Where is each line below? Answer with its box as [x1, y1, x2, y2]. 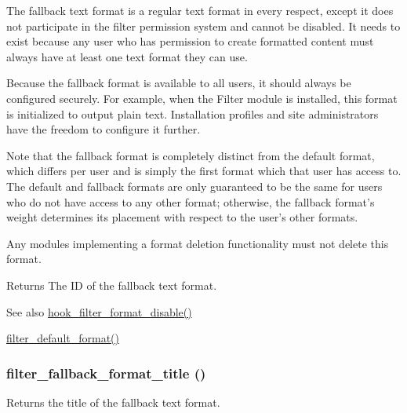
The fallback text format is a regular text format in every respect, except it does [6, 2, 394, 18]
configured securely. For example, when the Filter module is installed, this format [6, 90, 398, 106]
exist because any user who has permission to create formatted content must [6, 33, 374, 49]
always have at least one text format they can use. [6, 48, 248, 64]
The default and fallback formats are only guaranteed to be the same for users [6, 177, 383, 194]
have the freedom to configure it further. [6, 121, 201, 137]
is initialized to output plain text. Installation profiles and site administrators [6, 105, 379, 122]
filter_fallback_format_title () [6, 363, 206, 382]
